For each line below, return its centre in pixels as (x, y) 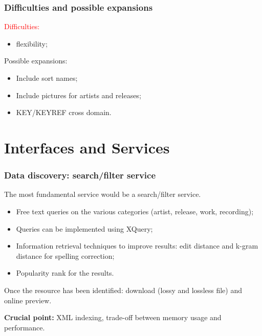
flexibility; (32, 43)
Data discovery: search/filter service (80, 175)
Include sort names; (47, 78)
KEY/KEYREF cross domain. (64, 112)
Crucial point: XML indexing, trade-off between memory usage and (113, 317)
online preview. (28, 300)
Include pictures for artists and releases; (79, 95)
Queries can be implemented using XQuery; (84, 228)
